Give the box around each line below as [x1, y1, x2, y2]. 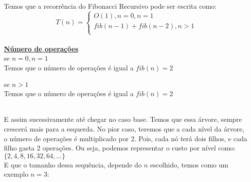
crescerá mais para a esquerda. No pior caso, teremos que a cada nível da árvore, [4, 123, 245, 133]
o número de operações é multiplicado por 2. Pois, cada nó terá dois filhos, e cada [4, 133, 247, 143]
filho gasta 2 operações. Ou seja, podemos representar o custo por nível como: [4, 143, 236, 153]
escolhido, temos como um [150, 159, 229, 169]
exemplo [4, 169, 29, 179]
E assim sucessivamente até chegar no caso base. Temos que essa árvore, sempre [4, 114, 242, 124]
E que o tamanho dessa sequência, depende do [4, 159, 142, 169]
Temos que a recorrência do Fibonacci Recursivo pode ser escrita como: [4, 1, 217, 11]
